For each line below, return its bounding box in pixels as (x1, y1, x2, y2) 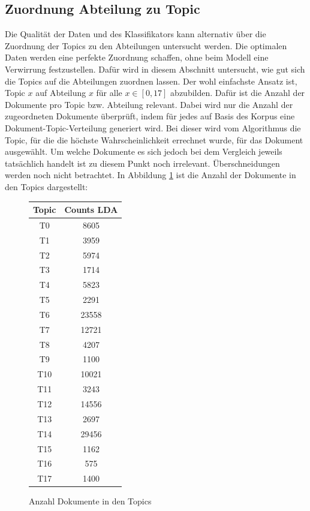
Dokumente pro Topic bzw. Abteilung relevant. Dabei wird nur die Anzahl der (5, 98, 293, 110)
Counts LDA (64, 203, 118, 216)
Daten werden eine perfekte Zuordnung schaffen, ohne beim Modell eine (5, 51, 269, 64)
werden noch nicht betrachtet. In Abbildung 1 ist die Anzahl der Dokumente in (5, 169, 296, 181)
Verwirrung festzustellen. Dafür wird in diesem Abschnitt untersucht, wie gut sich (5, 62, 305, 75)
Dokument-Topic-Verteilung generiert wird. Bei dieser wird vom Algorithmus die (5, 121, 301, 134)
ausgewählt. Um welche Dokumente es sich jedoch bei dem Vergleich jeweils (5, 145, 282, 158)
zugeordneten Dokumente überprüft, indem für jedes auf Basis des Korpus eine (5, 110, 295, 122)
